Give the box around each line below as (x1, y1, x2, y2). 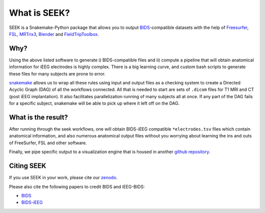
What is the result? (9, 113, 68, 121)
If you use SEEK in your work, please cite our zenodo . (9, 175, 118, 181)
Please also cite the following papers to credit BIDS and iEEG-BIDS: (9, 184, 145, 189)
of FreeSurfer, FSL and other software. (9, 140, 87, 146)
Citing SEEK (9, 162, 47, 170)
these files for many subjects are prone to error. (9, 71, 106, 77)
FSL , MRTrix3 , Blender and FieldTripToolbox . (9, 31, 99, 37)
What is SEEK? (9, 7, 70, 18)
